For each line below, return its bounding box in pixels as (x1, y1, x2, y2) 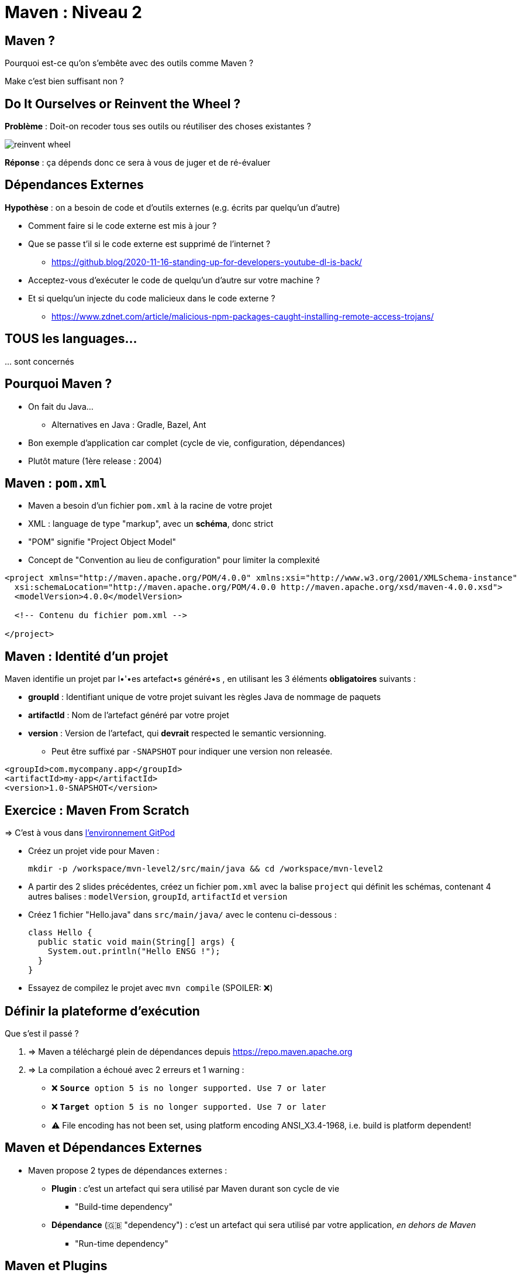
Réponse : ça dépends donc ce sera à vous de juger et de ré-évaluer (5, 157, 271, 168)
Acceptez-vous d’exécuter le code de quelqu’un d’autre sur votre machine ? (28, 275, 320, 285)
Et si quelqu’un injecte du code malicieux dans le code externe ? (28, 293, 275, 303)
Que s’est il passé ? (5, 1028, 79, 1038)
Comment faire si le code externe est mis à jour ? (28, 220, 217, 231)
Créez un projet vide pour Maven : (28, 846, 160, 856)
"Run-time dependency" (75, 1238, 168, 1248)
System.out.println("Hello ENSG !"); (47, 946, 220, 956)
